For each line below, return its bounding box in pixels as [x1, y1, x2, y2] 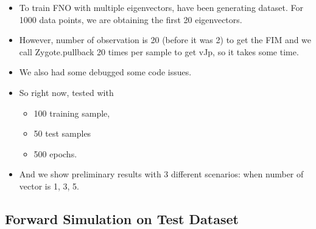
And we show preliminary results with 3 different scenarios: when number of [19, 168, 304, 180]
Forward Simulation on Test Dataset [5, 209, 239, 228]
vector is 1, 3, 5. [19, 179, 79, 192]
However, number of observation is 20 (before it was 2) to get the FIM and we [19, 33, 312, 46]
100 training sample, [33, 106, 110, 119]
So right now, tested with [19, 86, 114, 98]
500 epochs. [33, 147, 77, 160]
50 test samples [33, 127, 91, 140]
